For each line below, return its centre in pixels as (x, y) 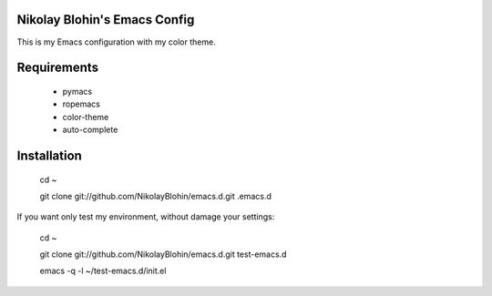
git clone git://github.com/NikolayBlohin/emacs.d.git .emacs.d (156, 196)
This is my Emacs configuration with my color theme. (116, 42)
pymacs (77, 91)
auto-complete (90, 130)
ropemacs (81, 104)
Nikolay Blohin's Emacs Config (106, 20)
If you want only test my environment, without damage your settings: (146, 217)
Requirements (58, 68)
